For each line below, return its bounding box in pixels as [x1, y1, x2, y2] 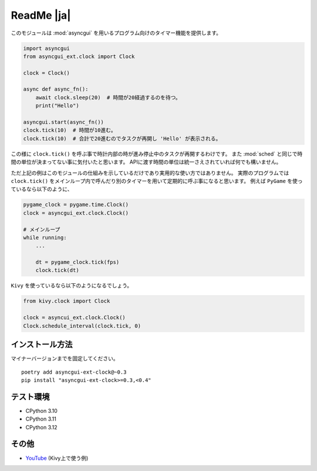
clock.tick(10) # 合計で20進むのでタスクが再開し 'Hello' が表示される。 [23, 135, 221, 142]
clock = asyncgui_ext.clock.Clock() [23, 209, 129, 216]
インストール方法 [11, 340, 73, 350]
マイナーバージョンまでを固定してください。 [11, 355, 119, 362]
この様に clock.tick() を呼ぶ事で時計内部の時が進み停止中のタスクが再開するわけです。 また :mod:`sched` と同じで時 [11, 150, 303, 157]
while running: [23, 234, 67, 240]
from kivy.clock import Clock [23, 298, 110, 304]
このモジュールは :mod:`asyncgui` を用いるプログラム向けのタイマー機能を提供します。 [11, 29, 222, 36]
